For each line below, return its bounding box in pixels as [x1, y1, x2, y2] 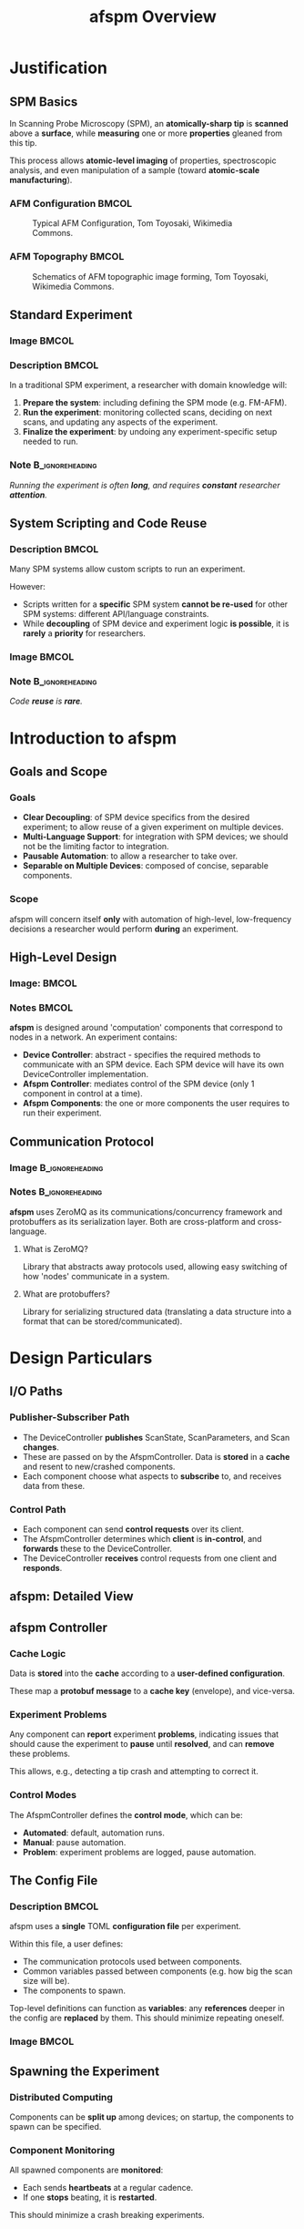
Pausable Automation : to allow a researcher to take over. [22, 850, 238, 862]
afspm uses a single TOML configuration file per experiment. [9, 1921, 241, 1932]
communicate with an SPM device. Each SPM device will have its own [22, 1059, 285, 1070]
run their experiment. [22, 1107, 102, 1118]
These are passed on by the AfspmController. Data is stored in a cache [22, 1451, 290, 1462]
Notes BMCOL [9, 1001, 74, 1013]
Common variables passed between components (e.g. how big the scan [22, 1966, 293, 1977]
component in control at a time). [22, 1088, 143, 1099]
